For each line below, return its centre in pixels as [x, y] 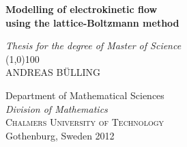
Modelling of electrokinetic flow [82, 9]
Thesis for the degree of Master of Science [93, 45]
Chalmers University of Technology [85, 122]
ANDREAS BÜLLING [53, 72]
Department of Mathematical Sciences [85, 95]
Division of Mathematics [57, 108]
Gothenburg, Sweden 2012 [60, 135]
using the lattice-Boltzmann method [92, 22]
